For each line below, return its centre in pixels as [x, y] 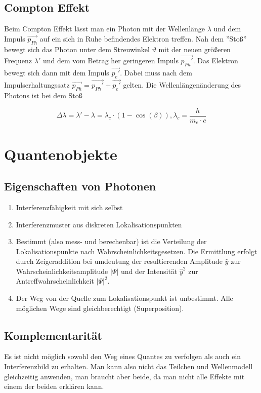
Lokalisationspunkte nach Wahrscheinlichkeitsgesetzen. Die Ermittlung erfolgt [137, 251]
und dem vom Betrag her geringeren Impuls [111, 61]
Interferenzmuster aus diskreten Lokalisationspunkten [99, 224]
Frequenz [18, 61]
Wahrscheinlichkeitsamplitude [62, 271]
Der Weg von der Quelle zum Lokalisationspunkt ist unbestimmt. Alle [124, 298]
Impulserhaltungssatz [37, 85]
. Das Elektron [215, 61]
